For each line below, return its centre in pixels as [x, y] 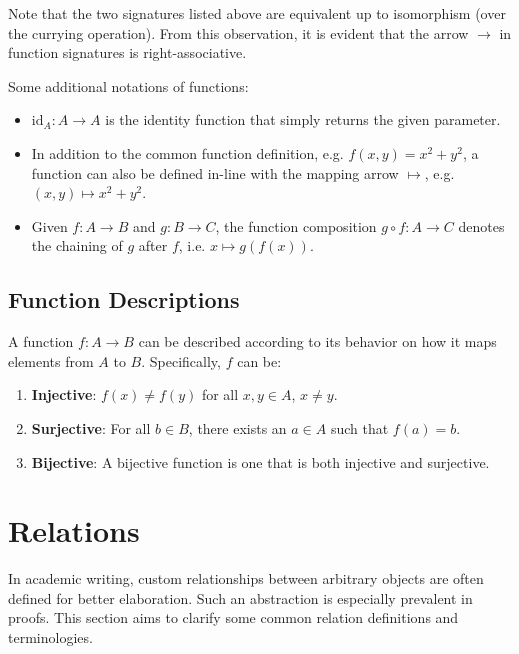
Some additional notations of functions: [128, 85]
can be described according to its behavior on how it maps [317, 341]
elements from [51, 360]
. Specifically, [181, 360]
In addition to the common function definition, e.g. [187, 152]
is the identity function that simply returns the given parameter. [303, 119]
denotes [481, 225]
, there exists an [237, 427]
